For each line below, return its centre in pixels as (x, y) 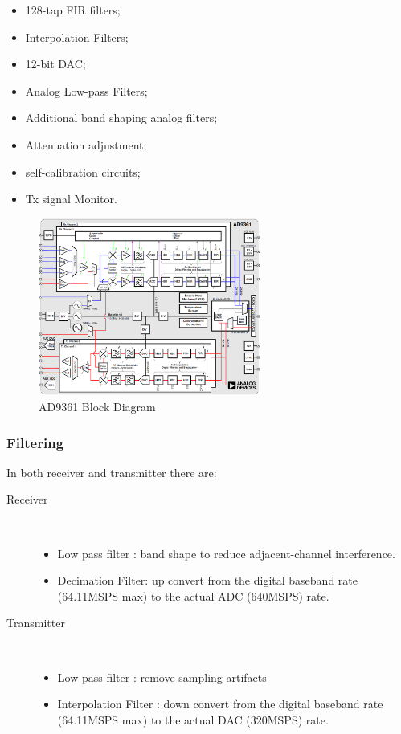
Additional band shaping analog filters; (121, 118)
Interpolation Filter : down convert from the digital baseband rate (220, 704)
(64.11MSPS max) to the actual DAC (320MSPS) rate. (193, 719)
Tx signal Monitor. (71, 199)
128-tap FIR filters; (73, 10)
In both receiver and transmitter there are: (112, 472)
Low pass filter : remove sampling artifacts (162, 677)
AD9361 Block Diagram (97, 407)
